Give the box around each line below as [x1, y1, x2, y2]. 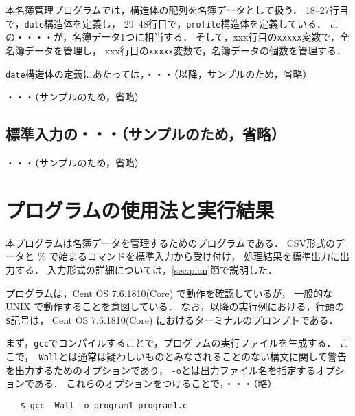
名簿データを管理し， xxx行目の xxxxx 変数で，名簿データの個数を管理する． [5, 43, 347, 57]
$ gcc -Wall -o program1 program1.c [20, 400, 187, 410]
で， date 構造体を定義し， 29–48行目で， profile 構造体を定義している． [5, 16, 326, 30]
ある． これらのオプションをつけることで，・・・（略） [34, 376, 277, 391]
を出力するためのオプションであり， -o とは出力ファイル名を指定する [5, 362, 316, 377]
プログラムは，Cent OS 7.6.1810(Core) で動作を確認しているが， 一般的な [5, 285, 333, 300]
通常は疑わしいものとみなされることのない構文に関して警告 [78, 349, 347, 364]
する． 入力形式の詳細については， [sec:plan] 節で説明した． [14, 262, 278, 276]
